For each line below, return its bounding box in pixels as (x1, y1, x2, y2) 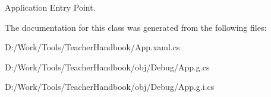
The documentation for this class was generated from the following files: (5, 21, 267, 33)
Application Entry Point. (5, 1, 96, 13)
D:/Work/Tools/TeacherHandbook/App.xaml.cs (5, 41, 180, 53)
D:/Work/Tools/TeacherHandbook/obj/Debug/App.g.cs (5, 60, 210, 73)
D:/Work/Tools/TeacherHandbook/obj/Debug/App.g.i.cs (5, 80, 215, 93)
